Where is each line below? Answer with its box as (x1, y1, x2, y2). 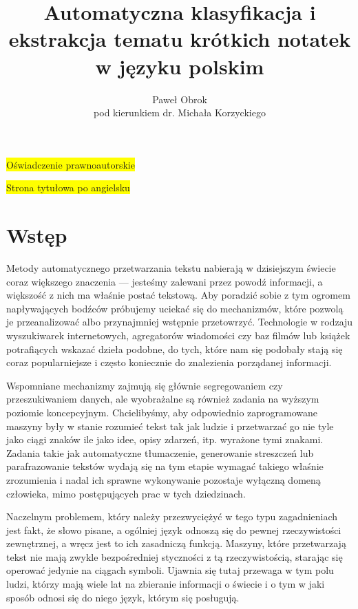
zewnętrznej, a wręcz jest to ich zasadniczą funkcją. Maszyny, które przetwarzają (6, 536, 346, 551)
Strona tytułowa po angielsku (6, 180, 130, 195)
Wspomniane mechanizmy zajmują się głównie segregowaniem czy (6, 378, 283, 392)
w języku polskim (95, 52, 264, 80)
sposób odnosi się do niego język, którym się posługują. (6, 590, 240, 604)
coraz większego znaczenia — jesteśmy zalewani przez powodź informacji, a (6, 274, 323, 288)
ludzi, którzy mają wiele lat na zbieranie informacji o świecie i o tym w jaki (6, 577, 325, 591)
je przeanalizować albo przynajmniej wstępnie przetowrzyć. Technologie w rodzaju (6, 314, 353, 329)
